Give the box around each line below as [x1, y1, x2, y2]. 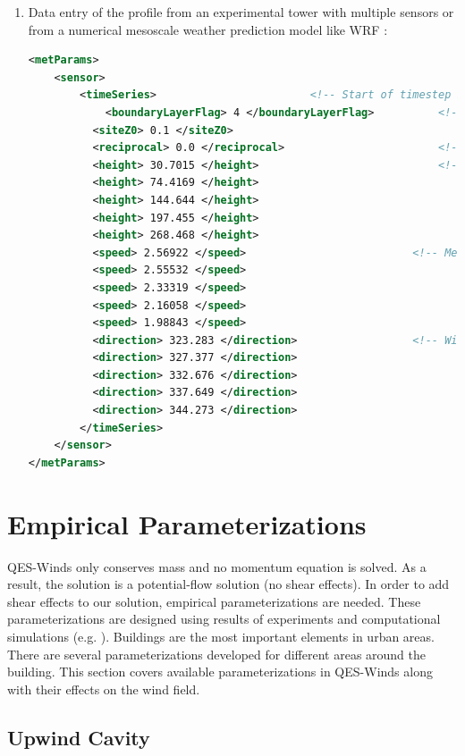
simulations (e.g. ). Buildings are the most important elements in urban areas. [7, 626, 435, 645]
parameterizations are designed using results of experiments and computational [7, 609, 441, 628]
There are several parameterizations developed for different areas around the [7, 644, 427, 663]
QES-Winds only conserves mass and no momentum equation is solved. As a [7, 557, 427, 575]
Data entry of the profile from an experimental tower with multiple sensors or [28, 3, 454, 21]
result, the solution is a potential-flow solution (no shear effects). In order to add [7, 575, 450, 593]
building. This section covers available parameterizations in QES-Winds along [7, 662, 433, 681]
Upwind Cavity [7, 723, 150, 751]
